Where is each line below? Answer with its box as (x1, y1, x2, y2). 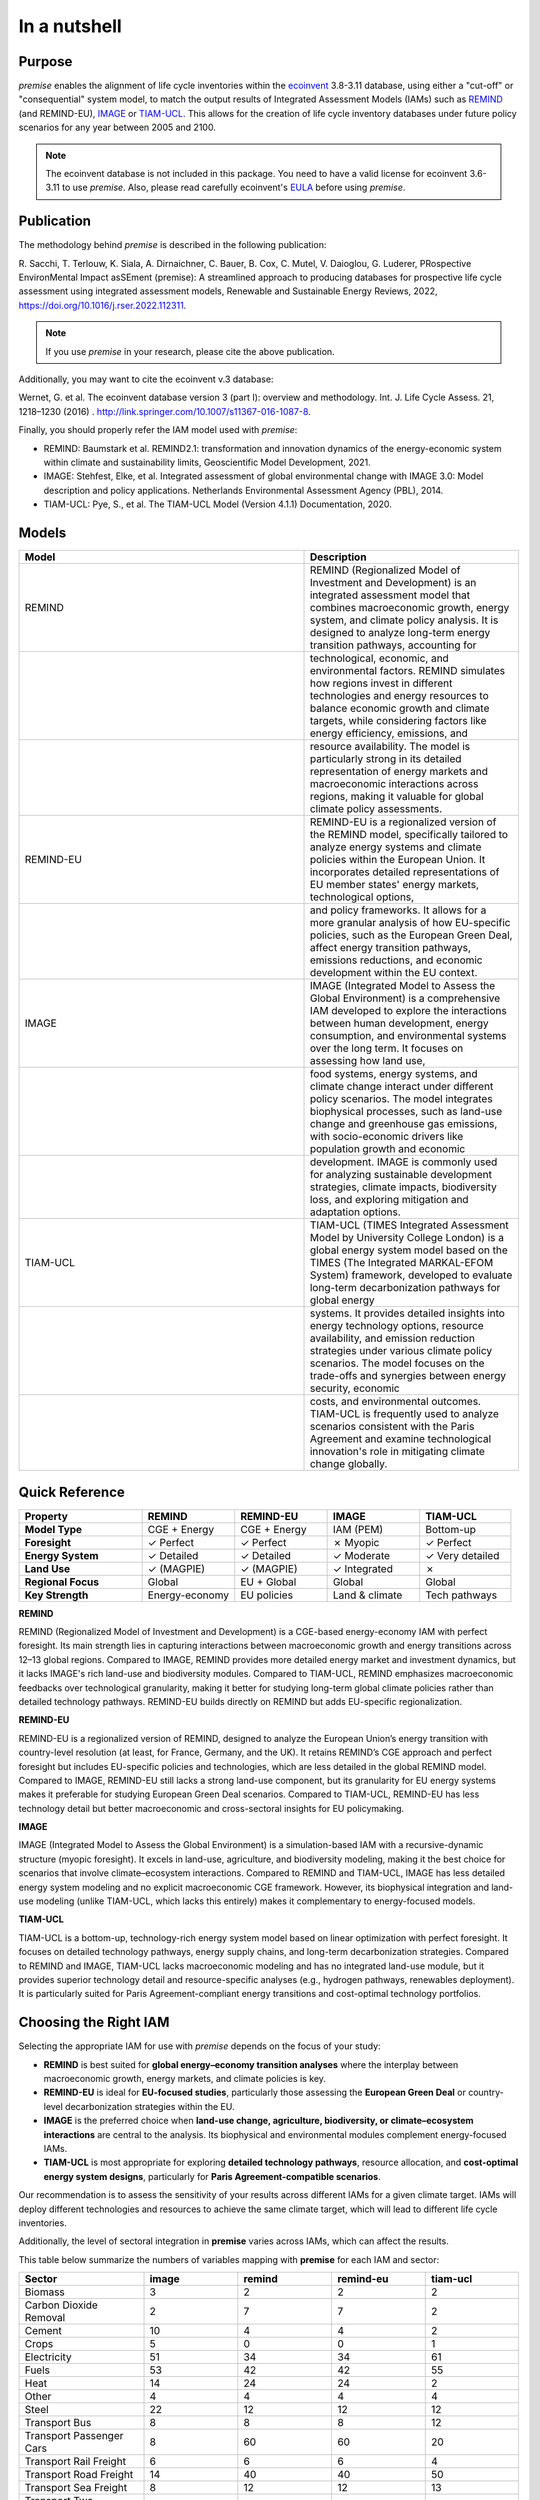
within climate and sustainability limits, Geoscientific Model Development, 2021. (43, 456, 371, 468)
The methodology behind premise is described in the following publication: (18, 239, 327, 251)
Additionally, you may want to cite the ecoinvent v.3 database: (18, 373, 274, 385)
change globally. (309, 1457, 388, 1471)
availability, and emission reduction (309, 1331, 475, 1345)
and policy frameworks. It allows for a (309, 903, 487, 917)
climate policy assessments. (309, 802, 443, 816)
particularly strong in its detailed (309, 752, 462, 766)
